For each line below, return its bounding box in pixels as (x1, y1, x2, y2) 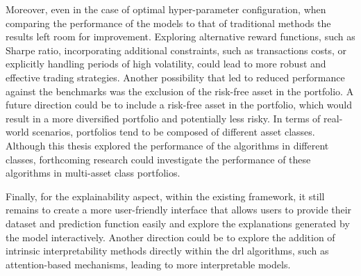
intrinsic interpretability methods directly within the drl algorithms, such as (6, 243, 329, 258)
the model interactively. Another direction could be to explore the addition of (6, 229, 335, 244)
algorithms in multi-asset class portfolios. (6, 165, 180, 180)
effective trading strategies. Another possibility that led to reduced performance (6, 70, 345, 84)
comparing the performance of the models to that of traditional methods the (6, 15, 331, 30)
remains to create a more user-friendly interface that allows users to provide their (6, 202, 352, 217)
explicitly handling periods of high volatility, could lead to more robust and (6, 56, 326, 71)
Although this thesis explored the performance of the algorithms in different (6, 138, 329, 152)
